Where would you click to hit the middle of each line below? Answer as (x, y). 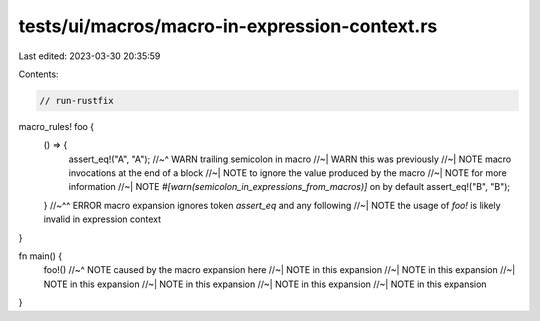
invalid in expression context (102, 219)
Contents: (38, 74)
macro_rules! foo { (56, 126)
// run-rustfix (76, 100)
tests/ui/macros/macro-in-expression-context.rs (228, 26)
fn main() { (40, 256)
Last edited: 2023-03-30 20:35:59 (89, 56)
